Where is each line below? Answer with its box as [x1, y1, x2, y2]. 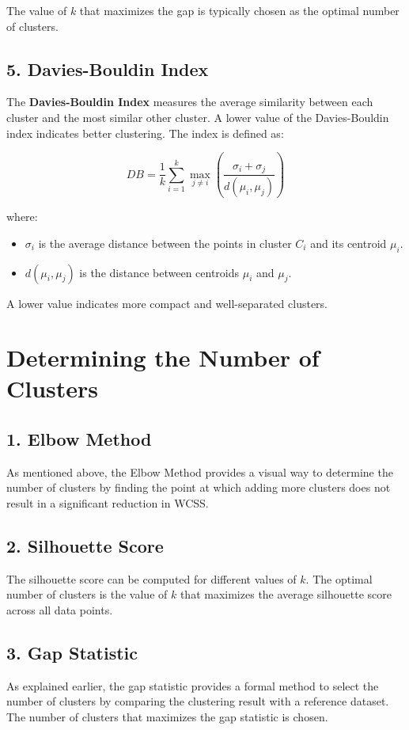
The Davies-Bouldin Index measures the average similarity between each [6, 93, 373, 110]
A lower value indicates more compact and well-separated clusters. [6, 295, 328, 311]
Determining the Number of [6, 341, 320, 374]
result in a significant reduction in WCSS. [6, 495, 209, 511]
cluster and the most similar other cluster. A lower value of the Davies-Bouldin [6, 108, 389, 125]
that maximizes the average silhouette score [180, 586, 392, 603]
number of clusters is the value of [6, 586, 168, 603]
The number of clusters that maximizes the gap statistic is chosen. [6, 709, 328, 725]
